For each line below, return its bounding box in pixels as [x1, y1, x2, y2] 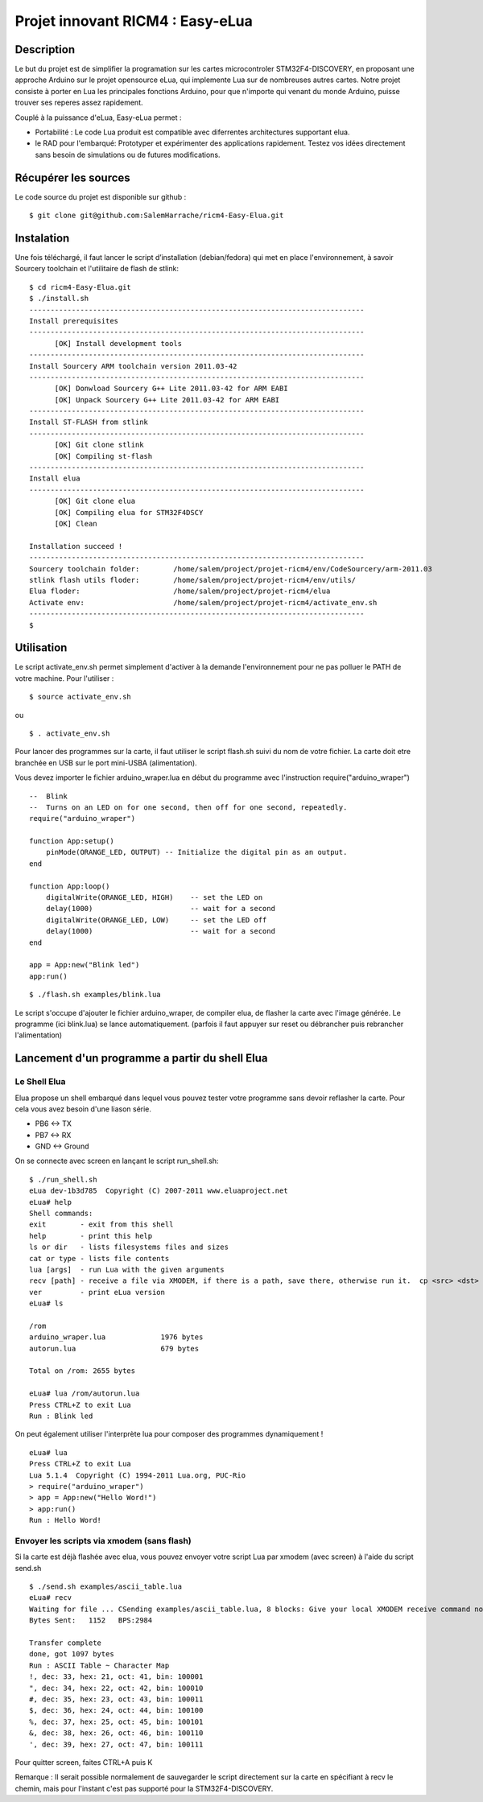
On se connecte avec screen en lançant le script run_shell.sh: [14, 1156, 219, 1166]
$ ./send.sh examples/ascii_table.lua [29, 1582, 183, 1591]
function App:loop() [29, 881, 110, 891]
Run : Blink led [29, 1412, 93, 1421]
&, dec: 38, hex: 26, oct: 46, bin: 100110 [29, 1729, 204, 1738]
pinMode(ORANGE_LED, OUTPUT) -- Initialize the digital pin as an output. [45, 847, 348, 857]
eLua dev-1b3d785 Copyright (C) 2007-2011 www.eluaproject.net [29, 1186, 289, 1195]
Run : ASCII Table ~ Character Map [29, 1660, 170, 1670]
